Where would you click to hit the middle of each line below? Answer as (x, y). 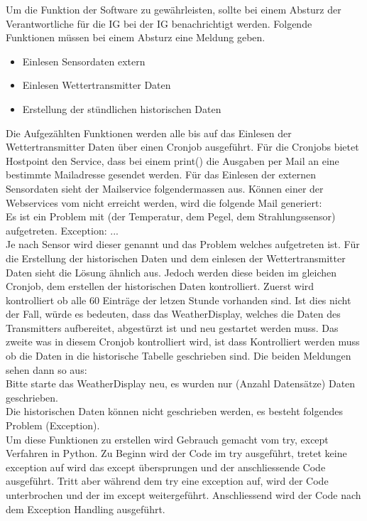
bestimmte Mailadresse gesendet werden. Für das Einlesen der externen (161, 174)
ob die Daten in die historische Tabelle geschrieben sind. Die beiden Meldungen (179, 356)
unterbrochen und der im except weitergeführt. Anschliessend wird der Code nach (183, 495)
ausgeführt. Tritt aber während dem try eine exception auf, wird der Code (167, 481)
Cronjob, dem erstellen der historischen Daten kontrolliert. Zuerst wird (160, 286)
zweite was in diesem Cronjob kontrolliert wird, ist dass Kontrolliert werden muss (183, 342)
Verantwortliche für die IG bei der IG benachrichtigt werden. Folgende (159, 23)
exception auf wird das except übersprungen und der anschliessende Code (166, 467)
